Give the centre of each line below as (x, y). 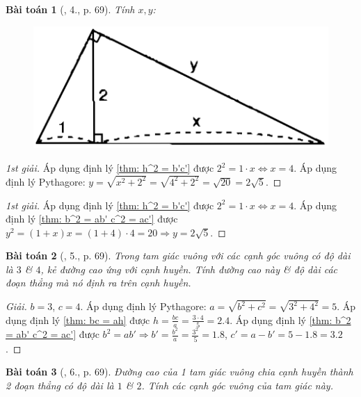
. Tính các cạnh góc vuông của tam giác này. (237, 385)
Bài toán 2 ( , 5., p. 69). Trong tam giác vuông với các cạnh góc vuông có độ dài (178, 256)
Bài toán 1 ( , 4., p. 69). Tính (70, 9)
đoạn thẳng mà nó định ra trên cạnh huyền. (98, 283)
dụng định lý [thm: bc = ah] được (78, 319)
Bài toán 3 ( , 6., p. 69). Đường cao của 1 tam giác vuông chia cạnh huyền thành (179, 372)
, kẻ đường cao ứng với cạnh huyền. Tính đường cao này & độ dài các (189, 269)
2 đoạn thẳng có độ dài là (60, 385)
